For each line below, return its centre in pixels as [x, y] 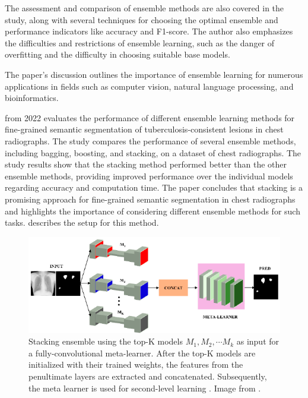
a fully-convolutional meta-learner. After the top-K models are [142, 353]
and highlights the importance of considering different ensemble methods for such [153, 211]
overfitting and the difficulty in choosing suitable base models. [118, 54]
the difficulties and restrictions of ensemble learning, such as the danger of [140, 42]
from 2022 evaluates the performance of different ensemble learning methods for [150, 117]
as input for [258, 341]
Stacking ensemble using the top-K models [106, 341]
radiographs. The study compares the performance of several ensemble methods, [150, 140]
